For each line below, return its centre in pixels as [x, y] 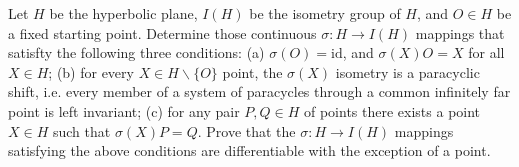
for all [486, 52]
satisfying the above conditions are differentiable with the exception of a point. [249, 150]
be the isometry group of [325, 13]
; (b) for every [91, 71]
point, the [252, 71]
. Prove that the [246, 130]
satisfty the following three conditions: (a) [136, 52]
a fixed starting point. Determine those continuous [162, 32]
